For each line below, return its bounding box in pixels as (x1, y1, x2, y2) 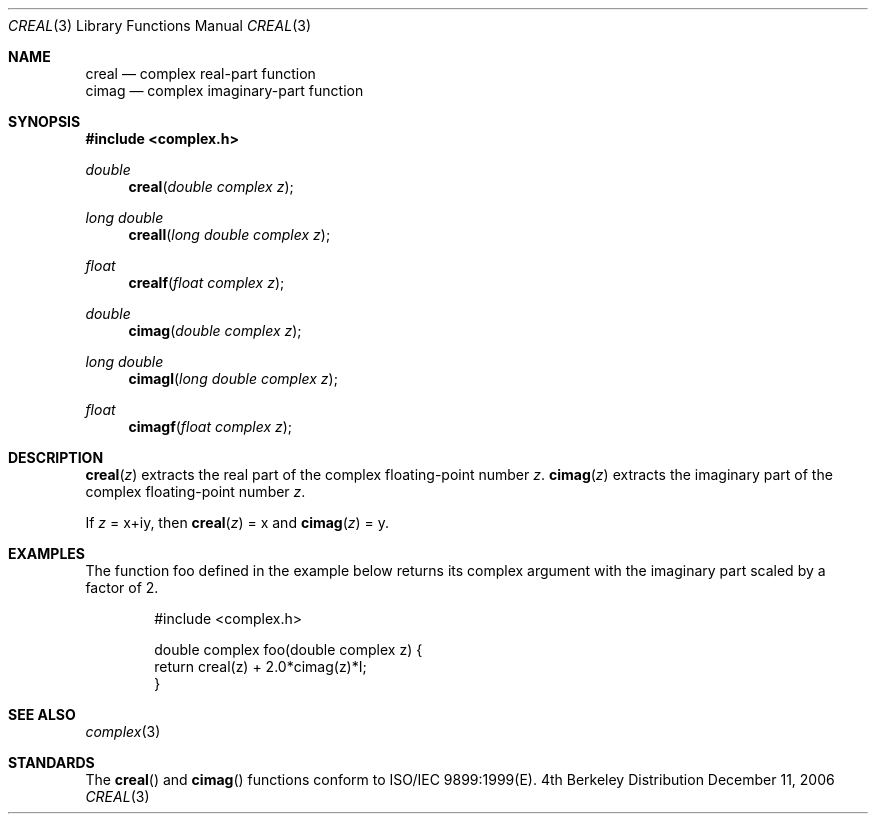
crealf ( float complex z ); (128, 274, 285, 291)
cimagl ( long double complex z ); (128, 370, 338, 387)
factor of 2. (85, 579, 159, 596)
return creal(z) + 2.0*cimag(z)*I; (154, 658, 367, 675)
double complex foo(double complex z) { (154, 641, 423, 658)
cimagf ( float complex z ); (128, 418, 293, 435)
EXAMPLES (8, 545, 85, 562)
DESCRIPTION (8, 449, 104, 466)
